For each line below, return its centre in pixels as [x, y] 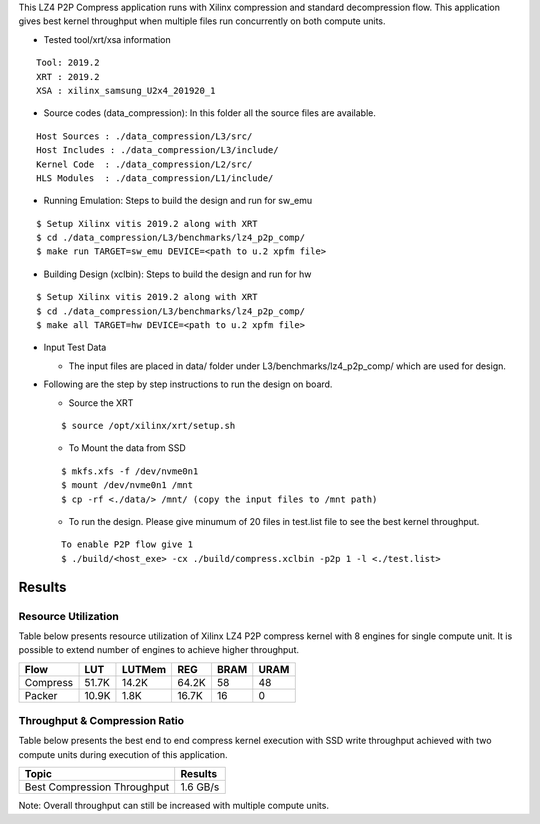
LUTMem [144, 669]
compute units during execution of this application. [123, 754]
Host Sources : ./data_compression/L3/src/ [144, 136]
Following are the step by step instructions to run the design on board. [188, 384]
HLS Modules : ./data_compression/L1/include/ [155, 178]
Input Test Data [75, 347]
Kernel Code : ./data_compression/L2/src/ [144, 164]
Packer [41, 695]
